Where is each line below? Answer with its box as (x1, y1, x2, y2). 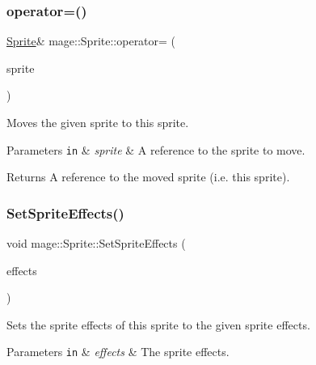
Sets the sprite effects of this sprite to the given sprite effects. (6, 316, 310, 333)
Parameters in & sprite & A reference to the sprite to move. (6, 141, 305, 158)
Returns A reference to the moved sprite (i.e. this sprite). (6, 168, 290, 185)
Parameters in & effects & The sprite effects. (6, 343, 230, 360)
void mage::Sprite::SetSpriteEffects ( (6, 235, 186, 252)
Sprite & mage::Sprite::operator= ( (6, 32, 176, 49)
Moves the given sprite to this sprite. (6, 114, 189, 130)
